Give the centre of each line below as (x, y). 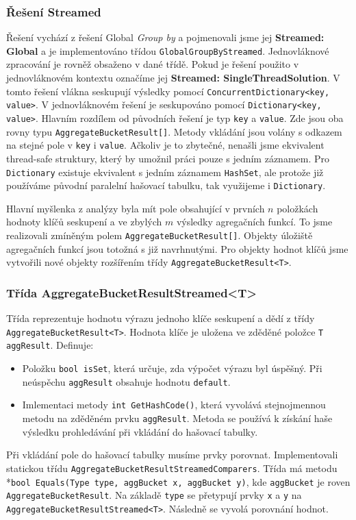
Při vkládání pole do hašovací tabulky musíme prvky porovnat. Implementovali (172, 455)
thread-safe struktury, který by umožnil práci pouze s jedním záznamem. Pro (168, 158)
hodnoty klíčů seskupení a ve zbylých (84, 222)
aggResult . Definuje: (50, 345)
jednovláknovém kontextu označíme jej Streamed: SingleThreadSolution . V (173, 78)
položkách (297, 208)
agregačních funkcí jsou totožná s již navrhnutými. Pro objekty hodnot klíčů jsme (177, 248)
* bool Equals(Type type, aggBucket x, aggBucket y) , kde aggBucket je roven (178, 481)
